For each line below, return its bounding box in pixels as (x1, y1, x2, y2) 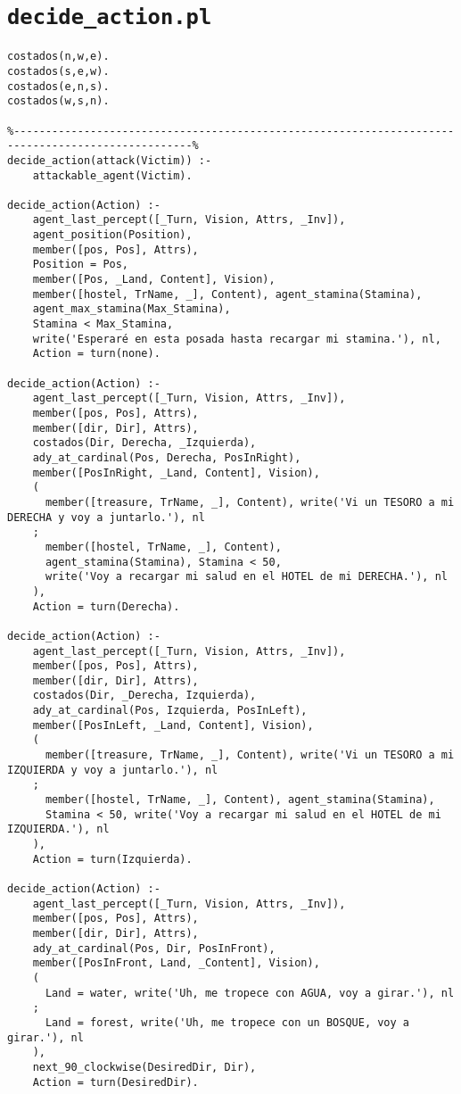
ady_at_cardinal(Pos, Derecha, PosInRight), (32, 451, 301, 464)
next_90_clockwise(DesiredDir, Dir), (32, 1060, 257, 1073)
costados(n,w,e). (7, 50, 110, 63)
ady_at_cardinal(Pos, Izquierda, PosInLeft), (32, 704, 308, 717)
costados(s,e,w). (7, 64, 110, 78)
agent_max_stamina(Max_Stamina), (32, 303, 231, 316)
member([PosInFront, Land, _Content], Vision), (32, 957, 320, 970)
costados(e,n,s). (7, 79, 110, 93)
